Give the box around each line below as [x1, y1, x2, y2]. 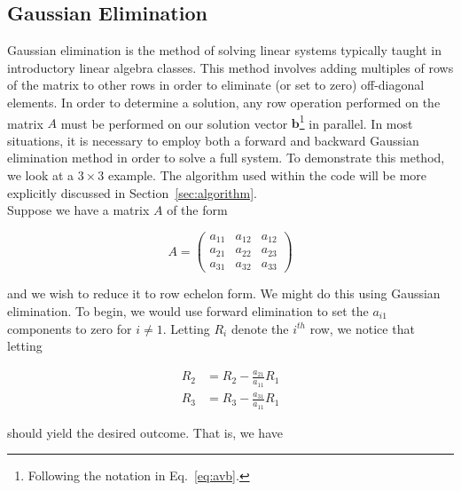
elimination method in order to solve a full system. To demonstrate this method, [7, 148, 445, 167]
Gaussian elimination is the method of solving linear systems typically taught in [7, 41, 441, 59]
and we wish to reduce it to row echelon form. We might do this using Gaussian [7, 284, 441, 303]
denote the [230, 319, 289, 337]
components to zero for [7, 319, 132, 337]
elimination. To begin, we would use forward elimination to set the [7, 301, 369, 320]
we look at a [7, 166, 74, 185]
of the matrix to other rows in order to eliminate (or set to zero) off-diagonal [7, 75, 425, 94]
